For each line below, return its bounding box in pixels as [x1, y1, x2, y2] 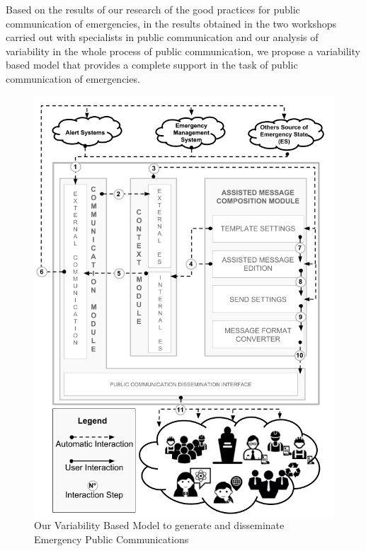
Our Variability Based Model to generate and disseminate [34, 518, 285, 533]
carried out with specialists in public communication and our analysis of [6, 30, 319, 45]
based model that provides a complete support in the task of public [6, 57, 298, 72]
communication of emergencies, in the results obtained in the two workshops [6, 16, 337, 30]
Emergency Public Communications [34, 531, 189, 546]
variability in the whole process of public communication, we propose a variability [6, 43, 360, 58]
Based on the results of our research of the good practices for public [6, 2, 300, 16]
